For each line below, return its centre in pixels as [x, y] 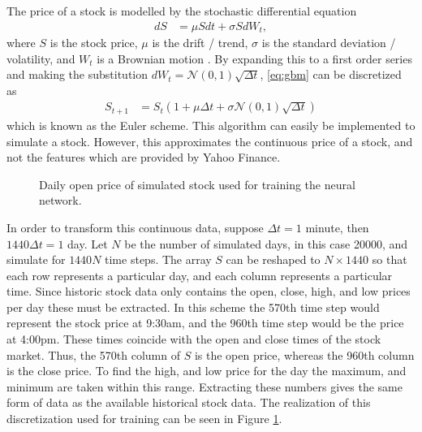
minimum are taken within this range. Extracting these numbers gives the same [205, 386]
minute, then [337, 227]
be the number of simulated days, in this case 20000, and [266, 243]
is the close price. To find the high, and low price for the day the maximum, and [207, 371]
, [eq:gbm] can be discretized [331, 74]
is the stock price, [94, 43]
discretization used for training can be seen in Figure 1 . [144, 419]
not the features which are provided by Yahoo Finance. [144, 157]
